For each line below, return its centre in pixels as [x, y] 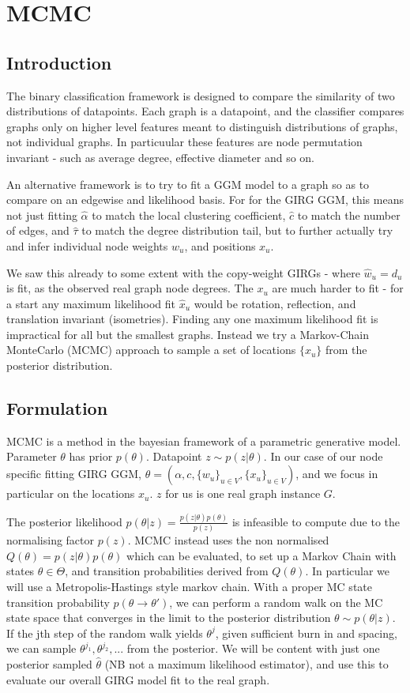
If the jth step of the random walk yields [105, 633]
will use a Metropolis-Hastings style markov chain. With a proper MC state [189, 587]
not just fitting [42, 215]
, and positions [220, 245]
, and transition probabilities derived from [167, 571]
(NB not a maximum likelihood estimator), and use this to [246, 664]
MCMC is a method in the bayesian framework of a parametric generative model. [204, 441]
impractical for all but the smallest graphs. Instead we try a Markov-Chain [188, 334]
